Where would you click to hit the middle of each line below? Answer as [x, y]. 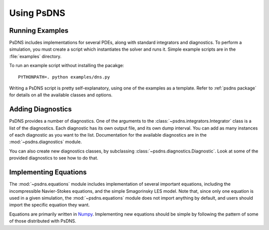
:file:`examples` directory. [35, 56]
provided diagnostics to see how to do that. [54, 158]
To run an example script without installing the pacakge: [67, 66]
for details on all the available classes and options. [61, 95]
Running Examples [39, 31]
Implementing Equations [48, 172]
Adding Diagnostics [41, 109]
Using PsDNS [37, 13]
